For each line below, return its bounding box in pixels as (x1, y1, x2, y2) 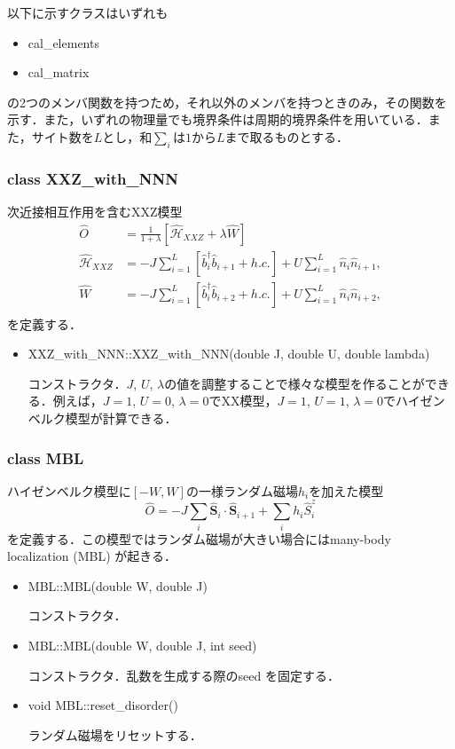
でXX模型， (208, 391, 278, 410)
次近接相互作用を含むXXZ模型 (7, 201, 183, 220)
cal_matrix (27, 63, 90, 82)
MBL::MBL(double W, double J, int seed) (27, 635, 257, 654)
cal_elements (27, 33, 99, 51)
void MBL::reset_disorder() (27, 696, 178, 714)
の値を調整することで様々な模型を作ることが (164, 374, 425, 392)
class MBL (7, 446, 84, 469)
